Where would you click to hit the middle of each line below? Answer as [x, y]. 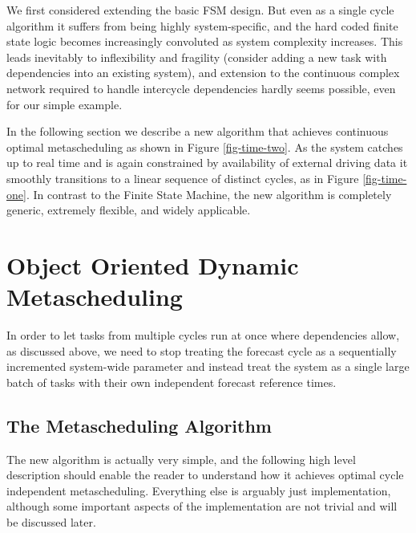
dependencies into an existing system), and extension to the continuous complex [203, 73]
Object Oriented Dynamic [153, 264]
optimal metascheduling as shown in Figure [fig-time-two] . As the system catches [205, 146]
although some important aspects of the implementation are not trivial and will [202, 506]
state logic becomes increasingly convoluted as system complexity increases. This [205, 41]
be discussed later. [51, 521]
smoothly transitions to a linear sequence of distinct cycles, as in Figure [183, 178]
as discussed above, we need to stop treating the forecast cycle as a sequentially [202, 350]
